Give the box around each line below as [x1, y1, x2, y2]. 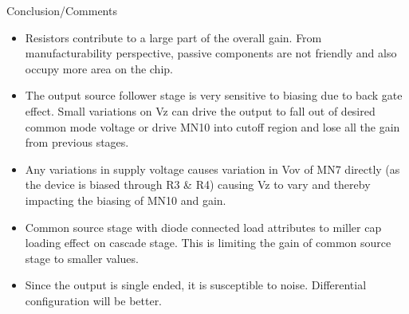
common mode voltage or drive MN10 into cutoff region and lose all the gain [25, 118, 400, 135]
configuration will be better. [25, 292, 163, 308]
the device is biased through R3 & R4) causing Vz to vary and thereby [25, 176, 371, 193]
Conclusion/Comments [6, 2, 117, 18]
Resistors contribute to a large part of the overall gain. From [25, 29, 322, 45]
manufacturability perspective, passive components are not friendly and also [25, 45, 397, 61]
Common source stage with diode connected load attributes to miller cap [25, 218, 382, 235]
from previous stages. [25, 134, 129, 151]
